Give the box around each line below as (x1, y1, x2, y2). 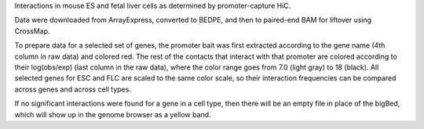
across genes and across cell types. (14, 84, 131, 94)
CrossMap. (14, 26, 50, 35)
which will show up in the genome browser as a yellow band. (14, 109, 211, 119)
